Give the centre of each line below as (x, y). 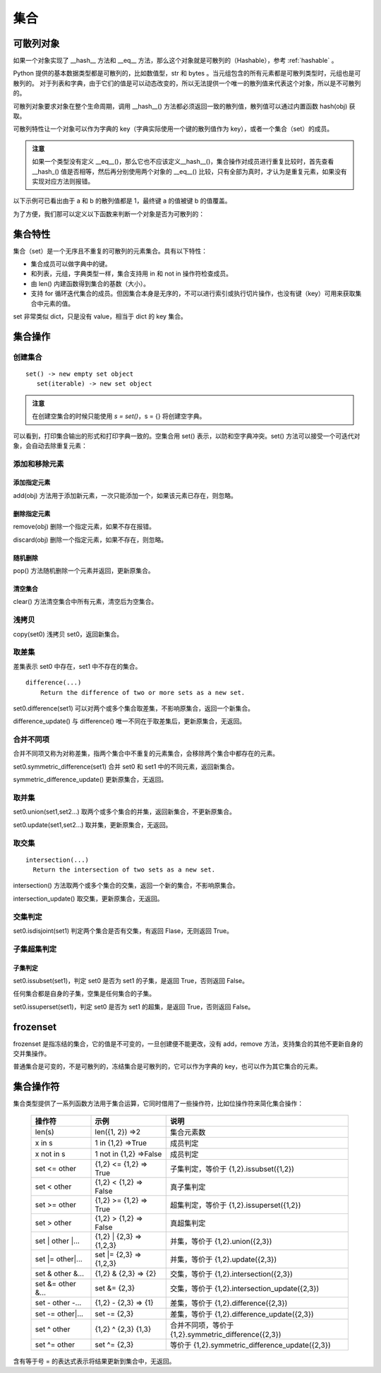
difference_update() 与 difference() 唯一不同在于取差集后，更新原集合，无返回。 (129, 721)
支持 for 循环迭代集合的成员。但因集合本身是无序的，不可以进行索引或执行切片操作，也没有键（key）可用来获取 (193, 294)
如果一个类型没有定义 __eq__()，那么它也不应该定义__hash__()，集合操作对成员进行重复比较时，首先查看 (183, 162)
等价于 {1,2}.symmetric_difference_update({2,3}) (250, 1345)
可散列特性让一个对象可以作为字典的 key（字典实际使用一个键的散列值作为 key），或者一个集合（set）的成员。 (173, 129)
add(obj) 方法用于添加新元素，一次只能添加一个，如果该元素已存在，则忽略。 (125, 495)
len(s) (44, 1131)
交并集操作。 (32, 1054)
